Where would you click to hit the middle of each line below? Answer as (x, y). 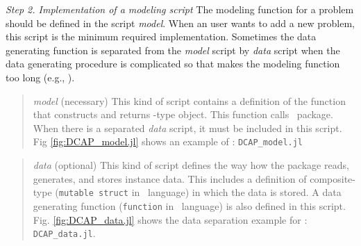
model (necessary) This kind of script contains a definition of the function (189, 100)
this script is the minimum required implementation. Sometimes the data (161, 36)
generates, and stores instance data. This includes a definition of (170, 178)
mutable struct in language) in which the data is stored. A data (200, 192)
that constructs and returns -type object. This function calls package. (183, 114)
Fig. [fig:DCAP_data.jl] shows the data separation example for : (170, 219)
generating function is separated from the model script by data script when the (173, 50)
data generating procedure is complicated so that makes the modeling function (173, 64)
